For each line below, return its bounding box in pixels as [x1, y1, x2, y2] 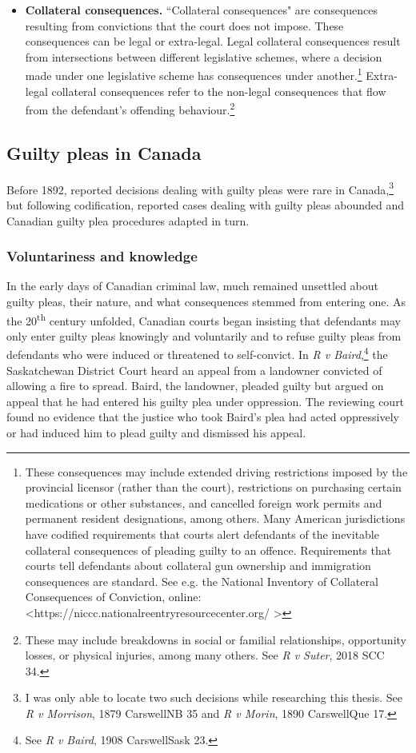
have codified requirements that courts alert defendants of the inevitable [25, 525, 379, 542]
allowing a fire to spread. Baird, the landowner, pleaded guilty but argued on [6, 377, 384, 394]
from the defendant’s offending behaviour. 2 [25, 99, 235, 118]
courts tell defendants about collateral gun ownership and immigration [25, 557, 371, 574]
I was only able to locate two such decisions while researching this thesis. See [25, 689, 402, 706]
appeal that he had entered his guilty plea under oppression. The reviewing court [6, 392, 405, 409]
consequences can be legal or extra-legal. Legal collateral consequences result [25, 33, 401, 50]
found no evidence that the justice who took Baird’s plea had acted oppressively [6, 408, 399, 425]
